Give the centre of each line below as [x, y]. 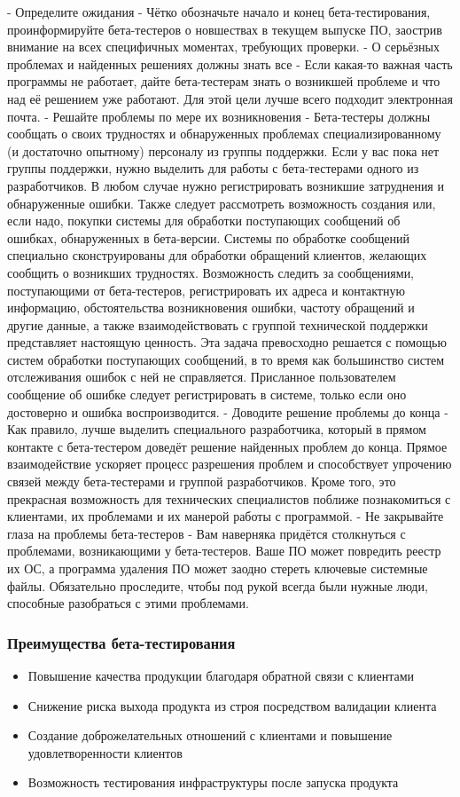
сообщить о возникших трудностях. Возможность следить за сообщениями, [211, 272]
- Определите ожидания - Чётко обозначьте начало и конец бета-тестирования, [219, 12]
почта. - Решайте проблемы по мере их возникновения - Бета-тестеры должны [219, 116]
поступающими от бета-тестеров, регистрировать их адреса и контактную [206, 290]
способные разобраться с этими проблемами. [128, 603]
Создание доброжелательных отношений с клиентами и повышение [210, 735]
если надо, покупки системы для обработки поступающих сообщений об [204, 221]
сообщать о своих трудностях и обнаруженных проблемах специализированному [224, 134]
